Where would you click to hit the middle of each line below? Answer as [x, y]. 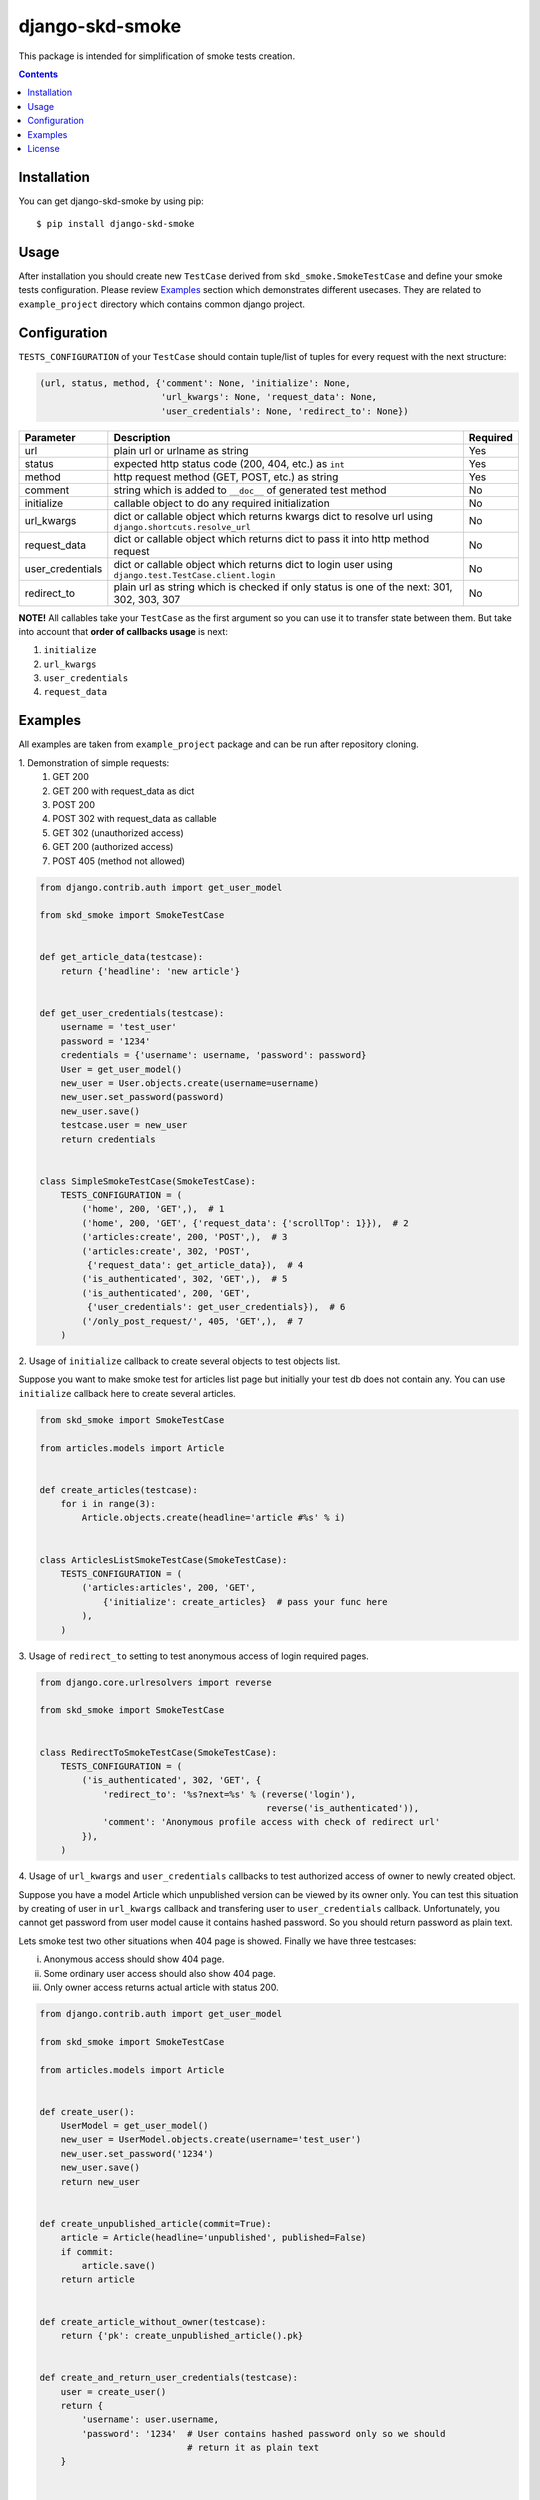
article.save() [119, 2265]
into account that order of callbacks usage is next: [123, 631]
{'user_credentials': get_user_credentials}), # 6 [216, 1307]
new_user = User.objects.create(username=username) [190, 1083]
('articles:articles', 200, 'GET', [169, 1588]
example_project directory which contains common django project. [161, 304]
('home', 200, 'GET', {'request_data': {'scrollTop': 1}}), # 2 [245, 1223]
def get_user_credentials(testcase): [132, 1013]
